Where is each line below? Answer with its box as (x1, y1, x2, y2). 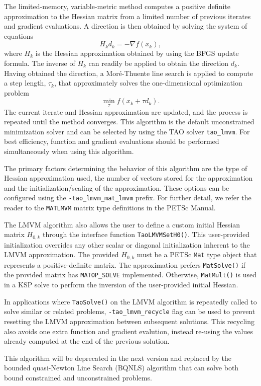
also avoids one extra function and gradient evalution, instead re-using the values (4, 326, 253, 336)
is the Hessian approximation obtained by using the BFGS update (35, 48, 239, 58)
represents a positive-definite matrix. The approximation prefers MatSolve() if (4, 259, 245, 270)
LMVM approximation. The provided (4, 249, 119, 260)
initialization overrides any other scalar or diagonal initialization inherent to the (4, 239, 250, 250)
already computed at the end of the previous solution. (4, 336, 170, 346)
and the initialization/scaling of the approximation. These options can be (4, 182, 229, 193)
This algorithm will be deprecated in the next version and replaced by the (4, 352, 231, 363)
